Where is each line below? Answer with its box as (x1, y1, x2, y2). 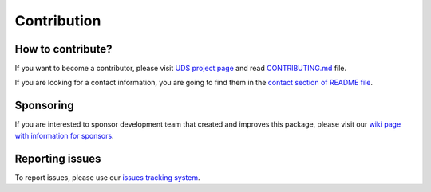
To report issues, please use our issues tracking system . (14, 172, 200, 182)
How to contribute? (14, 42, 113, 56)
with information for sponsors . (14, 131, 115, 140)
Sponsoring (14, 99, 75, 112)
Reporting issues (14, 151, 101, 165)
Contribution (14, 12, 101, 29)
